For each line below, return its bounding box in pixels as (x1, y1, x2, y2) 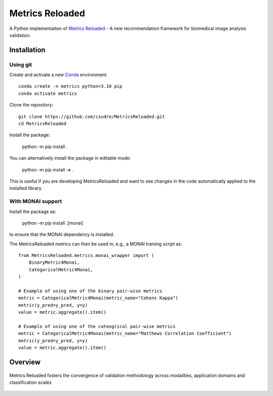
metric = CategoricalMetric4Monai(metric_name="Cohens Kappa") (18, 295, 178, 301)
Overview (9, 357, 41, 366)
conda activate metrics (18, 90, 77, 96)
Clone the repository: (9, 102, 54, 108)
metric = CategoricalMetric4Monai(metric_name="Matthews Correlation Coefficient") (18, 331, 232, 337)
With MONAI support (9, 198, 62, 205)
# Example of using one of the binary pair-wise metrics (18, 288, 163, 294)
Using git (9, 61, 32, 68)
